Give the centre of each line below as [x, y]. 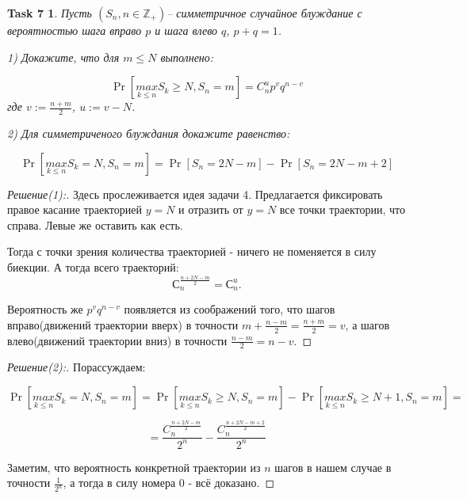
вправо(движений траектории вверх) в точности [123, 324]
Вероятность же [45, 309]
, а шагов [367, 324]
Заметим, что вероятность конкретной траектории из [134, 467]
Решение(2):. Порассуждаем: [77, 367]
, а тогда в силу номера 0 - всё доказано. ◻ [169, 483]
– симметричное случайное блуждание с [264, 13]
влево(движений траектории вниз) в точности [117, 340]
